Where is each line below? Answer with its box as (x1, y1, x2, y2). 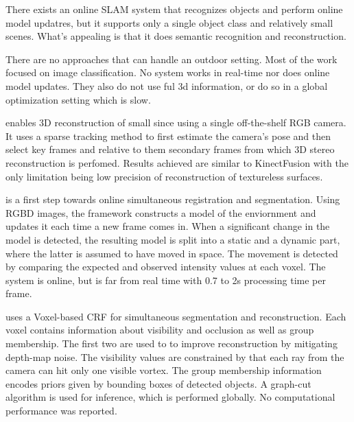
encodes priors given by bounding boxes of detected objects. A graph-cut (5, 376, 311, 390)
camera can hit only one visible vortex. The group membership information (5, 363, 322, 377)
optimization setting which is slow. (5, 92, 151, 106)
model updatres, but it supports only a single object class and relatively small (5, 15, 333, 30)
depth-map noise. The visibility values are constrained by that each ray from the (5, 349, 344, 364)
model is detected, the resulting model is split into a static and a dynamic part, (5, 232, 340, 246)
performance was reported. (5, 403, 117, 418)
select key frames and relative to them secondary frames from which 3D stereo (5, 142, 335, 156)
